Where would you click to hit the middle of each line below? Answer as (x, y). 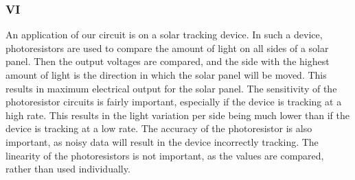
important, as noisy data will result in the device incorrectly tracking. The (162, 141)
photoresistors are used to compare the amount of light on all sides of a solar (167, 48)
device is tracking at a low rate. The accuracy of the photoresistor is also (159, 128)
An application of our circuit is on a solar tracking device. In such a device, (164, 35)
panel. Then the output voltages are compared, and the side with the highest (168, 61)
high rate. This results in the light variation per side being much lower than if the (178, 115)
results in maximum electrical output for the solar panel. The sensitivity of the (171, 88)
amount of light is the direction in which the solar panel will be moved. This (166, 75)
